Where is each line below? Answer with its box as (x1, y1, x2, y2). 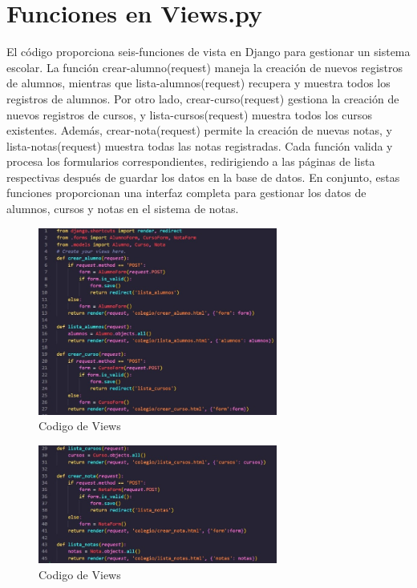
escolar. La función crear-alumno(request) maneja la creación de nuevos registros (6, 58, 403, 75)
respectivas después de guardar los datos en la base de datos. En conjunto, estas (6, 168, 400, 185)
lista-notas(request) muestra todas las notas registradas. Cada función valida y (6, 137, 393, 154)
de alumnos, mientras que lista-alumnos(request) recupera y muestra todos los (6, 75, 391, 91)
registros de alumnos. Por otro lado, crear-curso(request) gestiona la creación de (6, 90, 399, 107)
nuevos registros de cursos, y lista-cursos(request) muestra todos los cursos (6, 106, 372, 123)
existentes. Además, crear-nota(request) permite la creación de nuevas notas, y (6, 122, 392, 139)
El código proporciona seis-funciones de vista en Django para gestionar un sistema (6, 43, 411, 60)
